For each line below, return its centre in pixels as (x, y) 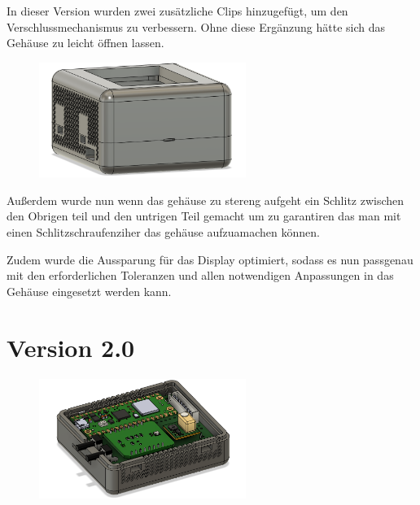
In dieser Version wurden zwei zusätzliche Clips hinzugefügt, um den (177, 11)
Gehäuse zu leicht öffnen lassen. (85, 43)
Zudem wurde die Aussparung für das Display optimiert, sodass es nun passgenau (210, 259)
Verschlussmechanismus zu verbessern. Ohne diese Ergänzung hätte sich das (196, 26)
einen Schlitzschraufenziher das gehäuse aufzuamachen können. (163, 232)
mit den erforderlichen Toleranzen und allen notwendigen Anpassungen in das (200, 275)
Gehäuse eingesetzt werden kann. (89, 291)
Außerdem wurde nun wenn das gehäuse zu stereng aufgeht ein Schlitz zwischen (206, 200)
